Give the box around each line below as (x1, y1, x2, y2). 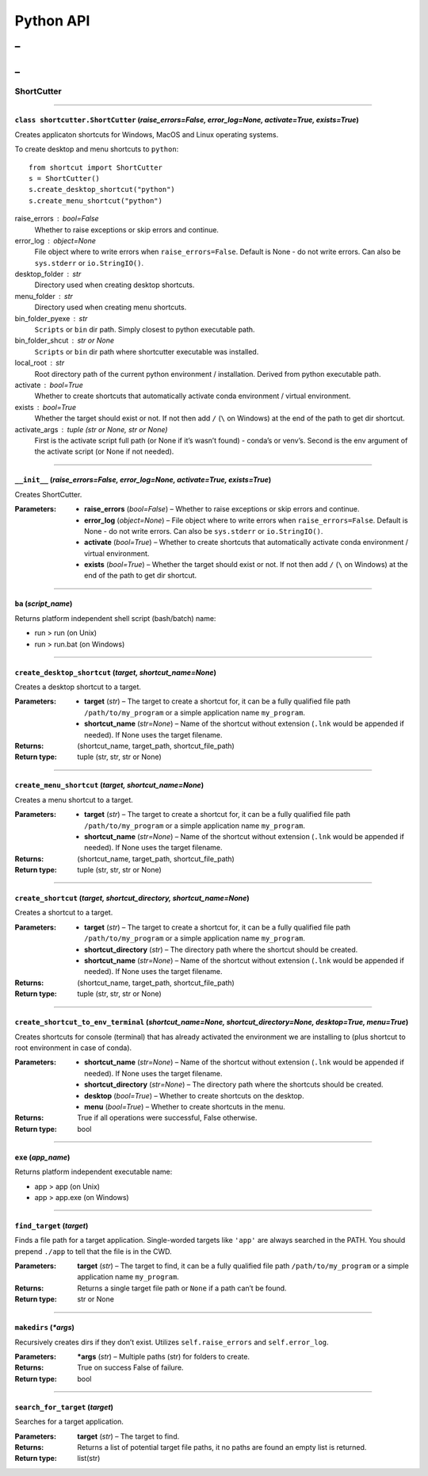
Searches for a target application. (14, 1417, 124, 1427)
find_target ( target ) (14, 1221, 89, 1230)
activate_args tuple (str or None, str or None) (14, 424, 168, 434)
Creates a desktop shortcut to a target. (14, 682, 142, 692)
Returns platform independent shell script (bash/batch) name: (14, 613, 216, 623)
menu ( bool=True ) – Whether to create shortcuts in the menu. (84, 1102, 285, 1111)
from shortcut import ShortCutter (29, 163, 162, 172)
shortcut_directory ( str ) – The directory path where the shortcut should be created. (84, 945, 358, 954)
